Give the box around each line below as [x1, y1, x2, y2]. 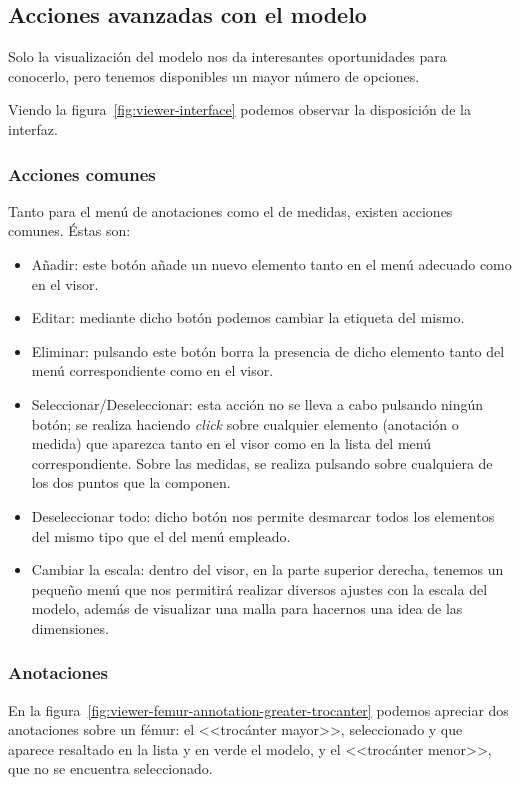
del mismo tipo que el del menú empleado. [31, 525, 291, 546]
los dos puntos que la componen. [31, 472, 231, 493]
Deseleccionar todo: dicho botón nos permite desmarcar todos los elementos [31, 505, 495, 526]
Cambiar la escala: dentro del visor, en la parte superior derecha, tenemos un [31, 559, 504, 580]
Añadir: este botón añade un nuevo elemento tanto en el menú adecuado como [31, 253, 512, 274]
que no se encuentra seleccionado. [8, 758, 213, 779]
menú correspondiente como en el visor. [31, 360, 274, 381]
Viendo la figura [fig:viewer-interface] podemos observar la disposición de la [8, 99, 471, 120]
